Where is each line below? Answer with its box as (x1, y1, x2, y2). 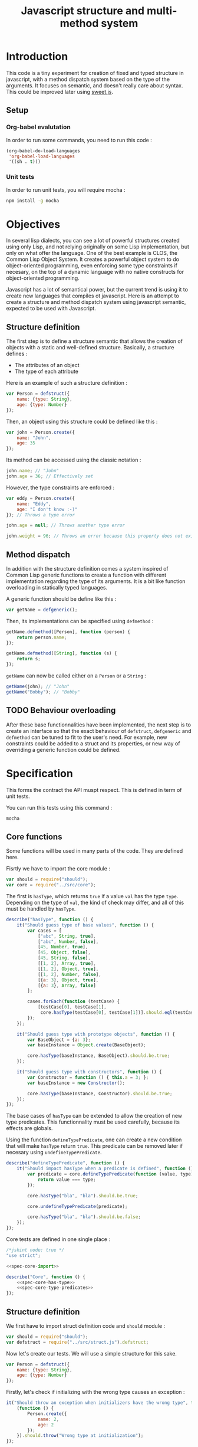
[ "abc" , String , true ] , (37, 933, 96, 939)
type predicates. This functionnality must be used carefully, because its (6, 1118, 180, 1125)
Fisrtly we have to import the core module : (6, 865, 111, 872)
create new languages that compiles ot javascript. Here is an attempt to (6, 292, 180, 299)
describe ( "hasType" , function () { (6, 916, 94, 923)
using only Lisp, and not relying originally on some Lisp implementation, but (6, 243, 190, 250)
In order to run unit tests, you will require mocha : (6, 186, 126, 193)
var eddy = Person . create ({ (6, 495, 75, 501)
